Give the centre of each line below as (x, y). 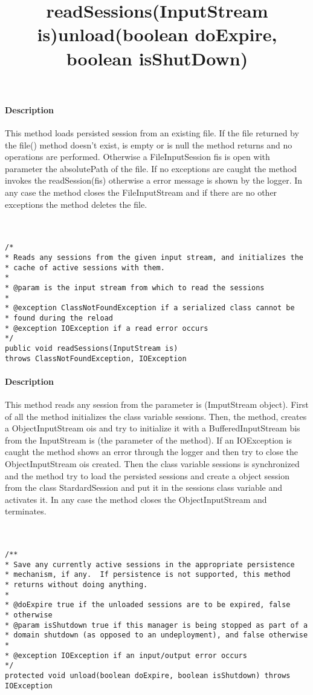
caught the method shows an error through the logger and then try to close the (152, 452)
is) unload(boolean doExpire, (157, 34)
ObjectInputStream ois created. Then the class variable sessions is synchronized (152, 463)
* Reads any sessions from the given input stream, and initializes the (154, 257)
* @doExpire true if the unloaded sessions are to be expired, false (148, 605)
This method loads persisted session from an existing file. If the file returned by (152, 132)
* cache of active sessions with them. (85, 268)
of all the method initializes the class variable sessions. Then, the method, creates (156, 416)
